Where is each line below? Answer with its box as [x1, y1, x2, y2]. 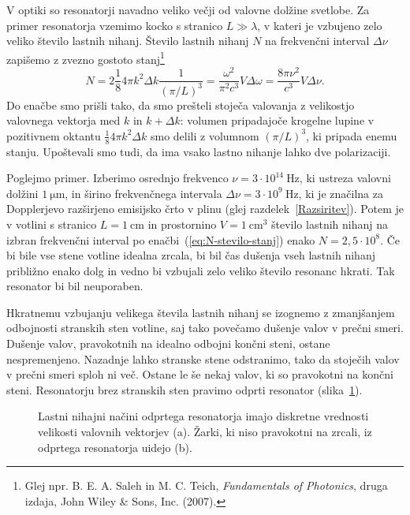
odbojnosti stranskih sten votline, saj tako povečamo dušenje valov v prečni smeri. [6, 319, 404, 336]
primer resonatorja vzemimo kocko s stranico [6, 17, 223, 33]
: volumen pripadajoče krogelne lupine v [180, 112, 375, 129]
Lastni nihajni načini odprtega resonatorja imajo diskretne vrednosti [38, 408, 369, 424]
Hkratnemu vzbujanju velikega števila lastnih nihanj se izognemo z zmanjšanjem [6, 304, 395, 320]
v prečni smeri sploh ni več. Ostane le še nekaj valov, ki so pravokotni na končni [6, 366, 393, 383]
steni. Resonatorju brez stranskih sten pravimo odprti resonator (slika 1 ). [6, 381, 363, 397]
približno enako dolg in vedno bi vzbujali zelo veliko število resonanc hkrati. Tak [6, 262, 395, 278]
